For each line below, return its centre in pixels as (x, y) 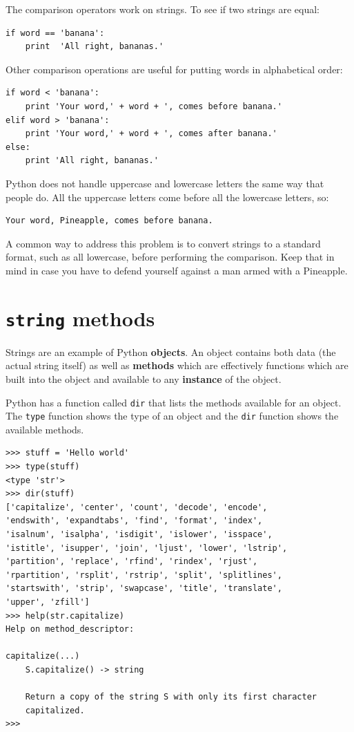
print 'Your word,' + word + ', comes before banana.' (154, 106)
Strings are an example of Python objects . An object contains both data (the (171, 351)
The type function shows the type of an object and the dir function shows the (172, 416)
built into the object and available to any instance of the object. (144, 378)
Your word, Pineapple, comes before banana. (109, 221)
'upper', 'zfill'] (48, 602)
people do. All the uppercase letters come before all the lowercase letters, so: (167, 197)
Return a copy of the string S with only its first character (171, 697)
